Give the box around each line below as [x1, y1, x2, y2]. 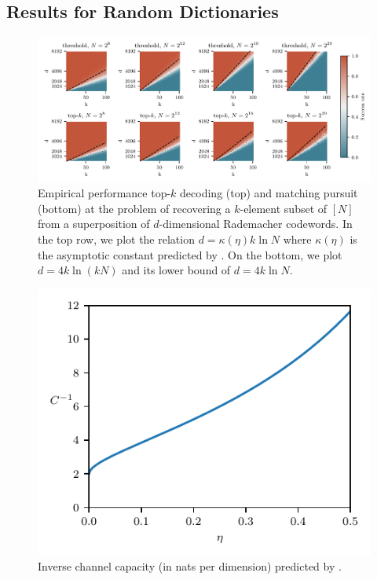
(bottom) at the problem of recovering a [38, 200, 231, 216]
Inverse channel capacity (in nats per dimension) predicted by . [38, 558, 342, 574]
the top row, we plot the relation [38, 231, 195, 248]
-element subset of [240, 200, 328, 216]
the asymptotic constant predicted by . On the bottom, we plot [38, 246, 342, 262]
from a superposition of [38, 215, 150, 232]
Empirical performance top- [38, 185, 171, 201]
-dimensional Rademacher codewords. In [159, 215, 353, 232]
